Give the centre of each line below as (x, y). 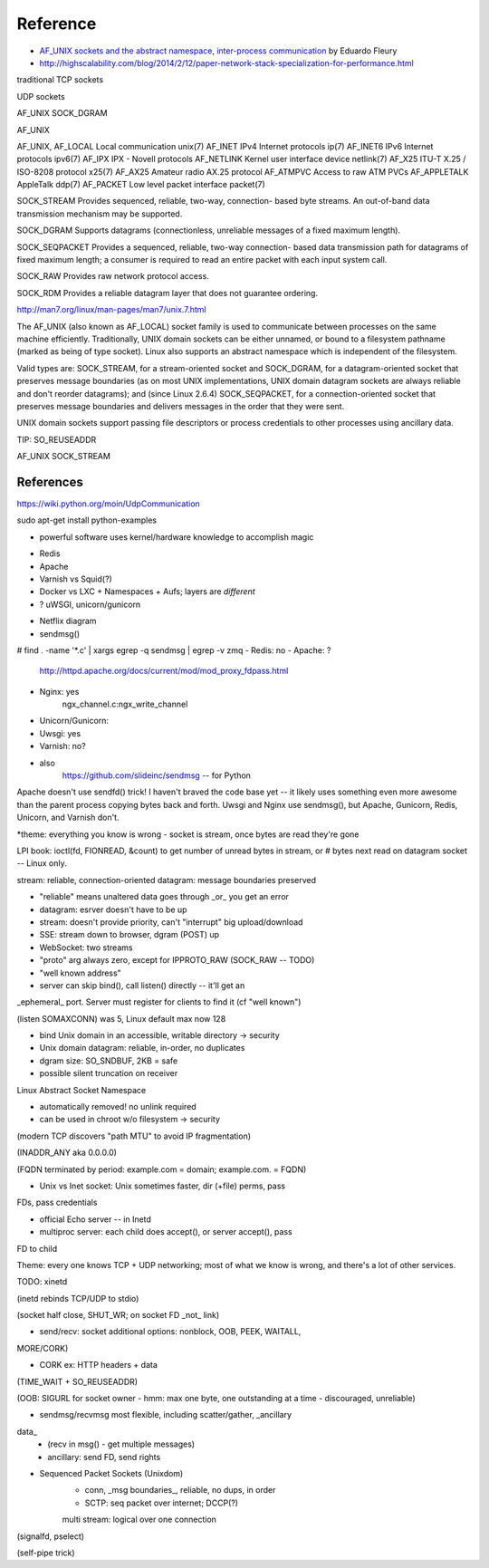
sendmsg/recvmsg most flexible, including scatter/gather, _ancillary (166, 1415)
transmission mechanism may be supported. (100, 214)
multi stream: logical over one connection (139, 1520)
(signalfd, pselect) (51, 1536)
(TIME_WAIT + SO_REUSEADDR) (77, 1381)
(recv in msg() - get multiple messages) (121, 1444)
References (50, 481)
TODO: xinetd (42, 1282)
